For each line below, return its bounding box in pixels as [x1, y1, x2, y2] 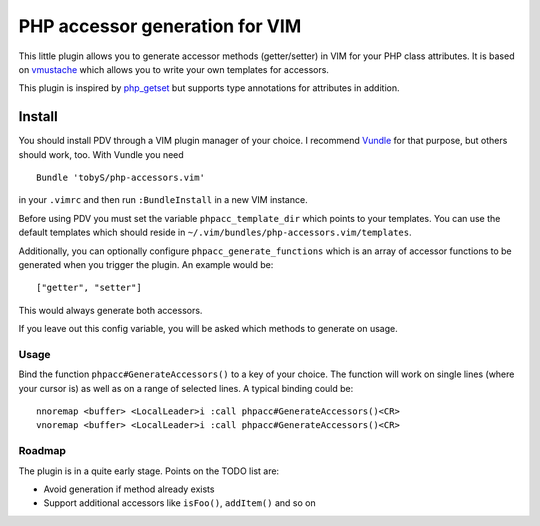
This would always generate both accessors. [18, 304, 203, 316]
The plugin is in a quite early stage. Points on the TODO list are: [18, 465, 280, 477]
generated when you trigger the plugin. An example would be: [18, 258, 274, 270]
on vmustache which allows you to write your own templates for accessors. [18, 63, 330, 75]
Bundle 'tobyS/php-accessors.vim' [36, 172, 205, 184]
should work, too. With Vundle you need [18, 148, 184, 160]
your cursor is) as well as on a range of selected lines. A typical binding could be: [18, 382, 354, 394]
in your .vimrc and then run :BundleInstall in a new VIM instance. [18, 194, 309, 206]
